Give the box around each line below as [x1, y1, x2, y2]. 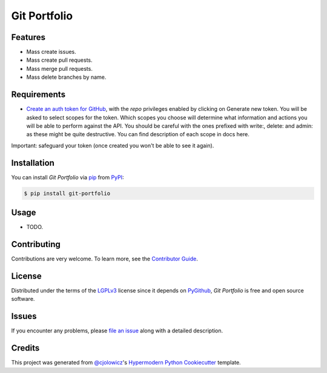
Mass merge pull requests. [26, 65, 93, 72]
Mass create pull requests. [26, 56, 93, 64]
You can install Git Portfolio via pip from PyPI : [11, 173, 124, 181]
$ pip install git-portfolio [24, 190, 111, 197]
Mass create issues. [26, 48, 76, 56]
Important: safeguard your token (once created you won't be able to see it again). [11, 142, 214, 149]
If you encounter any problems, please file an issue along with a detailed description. [11, 327, 223, 334]
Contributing [11, 239, 61, 249]
